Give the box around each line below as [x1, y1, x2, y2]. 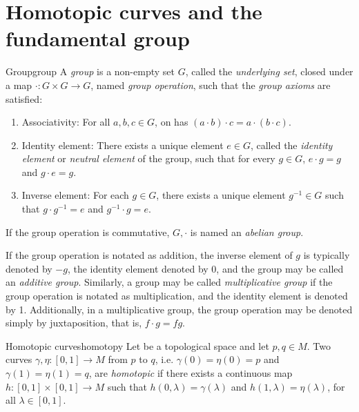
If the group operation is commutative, [6, 224, 170, 239]
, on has [155, 115, 188, 129]
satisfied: [6, 91, 43, 106]
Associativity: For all [21, 115, 110, 129]
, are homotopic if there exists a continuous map [88, 366, 293, 380]
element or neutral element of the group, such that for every [21, 151, 275, 166]
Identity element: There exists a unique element [21, 137, 224, 152]
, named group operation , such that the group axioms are [90, 77, 331, 92]
